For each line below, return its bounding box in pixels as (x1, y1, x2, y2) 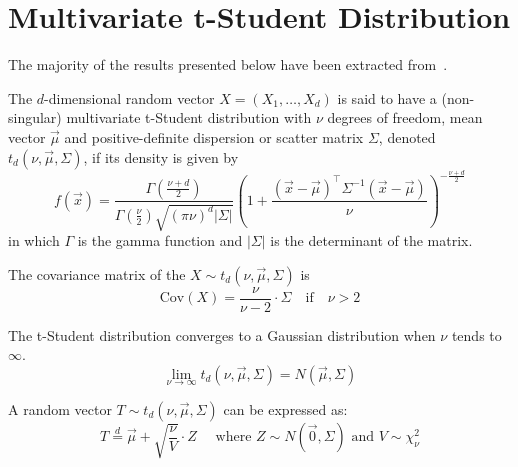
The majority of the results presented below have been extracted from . (8, 54, 448, 75)
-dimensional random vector (44, 87, 215, 108)
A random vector (8, 399, 112, 420)
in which (8, 229, 60, 250)
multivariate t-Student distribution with (66, 107, 312, 128)
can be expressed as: (223, 399, 348, 420)
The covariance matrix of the (8, 263, 186, 284)
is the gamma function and (77, 229, 243, 250)
